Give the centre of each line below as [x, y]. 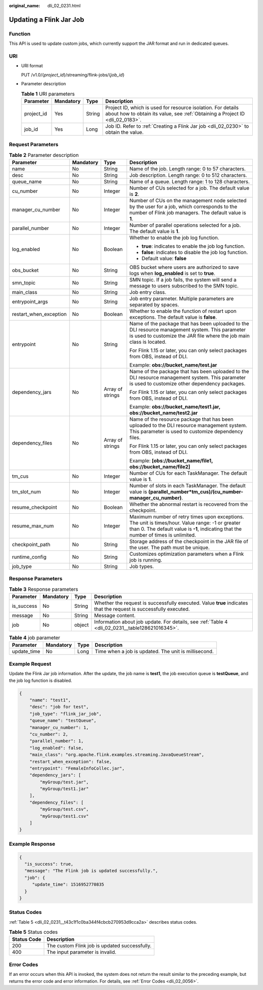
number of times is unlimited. [163, 535]
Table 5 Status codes [33, 932]
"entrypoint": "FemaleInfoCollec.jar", [77, 768]
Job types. [142, 566]
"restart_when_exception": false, [71, 761]
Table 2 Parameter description [44, 155]
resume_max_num [33, 525]
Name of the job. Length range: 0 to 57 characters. [188, 169]
